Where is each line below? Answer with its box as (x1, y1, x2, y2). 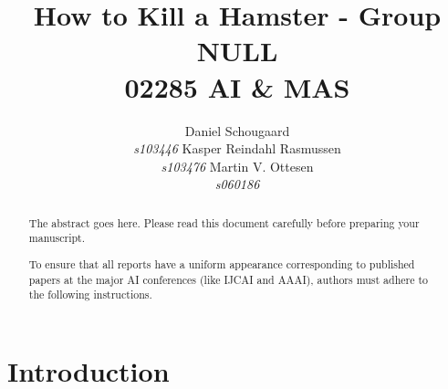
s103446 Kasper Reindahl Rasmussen (133, 139, 341, 158)
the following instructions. (28, 287, 152, 302)
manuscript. (28, 230, 86, 246)
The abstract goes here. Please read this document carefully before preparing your (28, 215, 420, 230)
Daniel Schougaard (184, 121, 290, 140)
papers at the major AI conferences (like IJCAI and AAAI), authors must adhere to (28, 271, 429, 287)
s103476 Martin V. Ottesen (161, 156, 314, 175)
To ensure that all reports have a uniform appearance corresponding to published (28, 256, 415, 271)
